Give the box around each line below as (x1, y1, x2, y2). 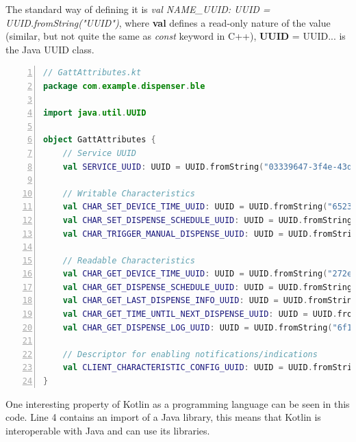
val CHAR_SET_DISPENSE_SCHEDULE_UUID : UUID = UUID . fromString (62, 215, 353, 225)
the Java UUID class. (5, 42, 94, 56)
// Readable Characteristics (62, 255, 195, 265)
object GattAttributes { (43, 135, 156, 145)
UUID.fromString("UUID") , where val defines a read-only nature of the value (5, 15, 331, 29)
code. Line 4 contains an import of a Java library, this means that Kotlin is (5, 410, 321, 424)
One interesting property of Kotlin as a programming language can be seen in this (5, 396, 350, 411)
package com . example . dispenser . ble (43, 81, 205, 91)
